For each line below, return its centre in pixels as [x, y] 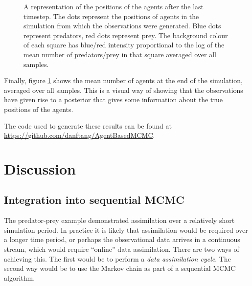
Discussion [40, 168]
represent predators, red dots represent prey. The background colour [126, 35]
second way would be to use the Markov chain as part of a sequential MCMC [120, 268]
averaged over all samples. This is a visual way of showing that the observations [124, 90]
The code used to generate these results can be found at [88, 125]
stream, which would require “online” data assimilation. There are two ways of [122, 249]
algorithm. [20, 277]
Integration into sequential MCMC [94, 200]
